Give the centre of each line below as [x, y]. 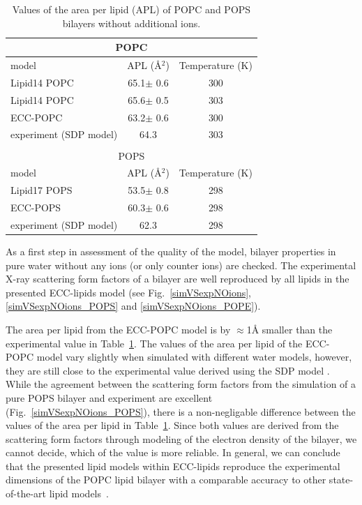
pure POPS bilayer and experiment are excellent [109, 397]
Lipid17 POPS [42, 190]
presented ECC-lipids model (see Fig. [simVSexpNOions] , [129, 292]
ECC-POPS [36, 208]
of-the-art [26, 493]
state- [341, 480]
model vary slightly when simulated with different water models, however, [194, 357]
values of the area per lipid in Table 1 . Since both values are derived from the [172, 425]
